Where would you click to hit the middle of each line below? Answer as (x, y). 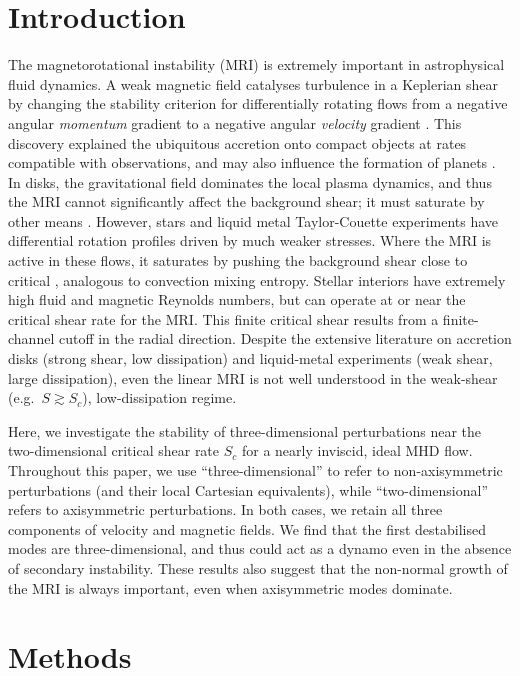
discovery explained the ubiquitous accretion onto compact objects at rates (237, 142)
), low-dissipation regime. (159, 397)
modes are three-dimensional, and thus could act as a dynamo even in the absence (260, 548)
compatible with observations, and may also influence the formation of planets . (252, 162)
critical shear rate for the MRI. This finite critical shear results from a (223, 318)
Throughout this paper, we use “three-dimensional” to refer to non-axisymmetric (255, 470)
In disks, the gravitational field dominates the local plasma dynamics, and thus (250, 181)
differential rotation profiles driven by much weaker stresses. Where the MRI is (250, 240)
